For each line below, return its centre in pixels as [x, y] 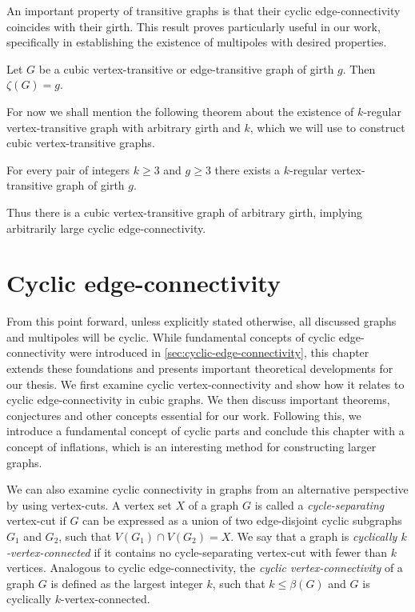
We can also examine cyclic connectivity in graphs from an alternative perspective [207, 489]
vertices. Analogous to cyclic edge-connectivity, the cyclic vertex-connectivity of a [205, 568]
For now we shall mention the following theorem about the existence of [180, 111]
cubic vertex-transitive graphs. [81, 143]
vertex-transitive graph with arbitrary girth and [124, 127]
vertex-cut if [36, 520]
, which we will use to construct [327, 127]
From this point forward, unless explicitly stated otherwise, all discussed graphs [202, 321]
